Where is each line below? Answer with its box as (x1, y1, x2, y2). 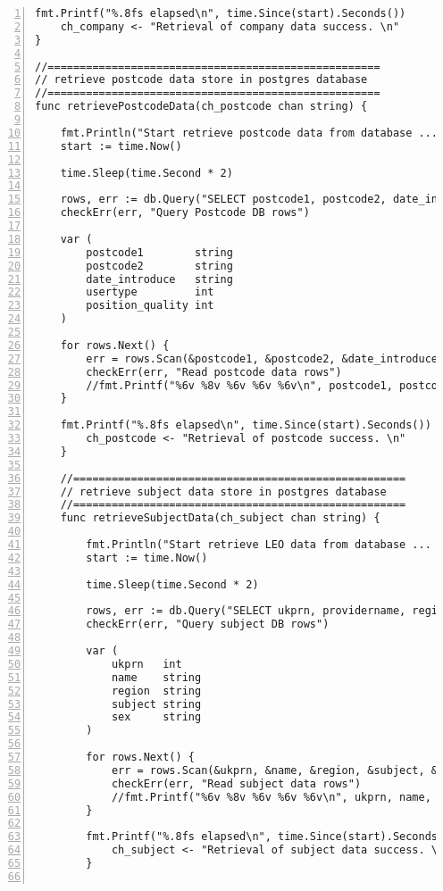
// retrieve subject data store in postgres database (60, 485, 387, 498)
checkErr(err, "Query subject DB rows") (86, 618, 330, 631)
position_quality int (86, 299, 214, 312)
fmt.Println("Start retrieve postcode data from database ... (60, 126, 439, 139)
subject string (111, 697, 202, 711)
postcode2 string (86, 259, 233, 272)
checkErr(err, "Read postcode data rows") (86, 365, 342, 379)
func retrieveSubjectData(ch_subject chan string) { (60, 512, 380, 525)
